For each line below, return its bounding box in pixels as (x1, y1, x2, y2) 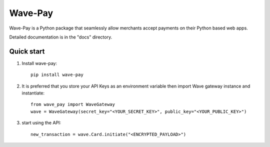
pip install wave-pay (30, 72, 83, 77)
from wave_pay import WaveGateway (30, 101, 115, 107)
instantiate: (21, 90, 45, 96)
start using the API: (21, 120, 61, 126)
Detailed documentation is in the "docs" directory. (9, 34, 112, 40)
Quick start (9, 47, 45, 55)
